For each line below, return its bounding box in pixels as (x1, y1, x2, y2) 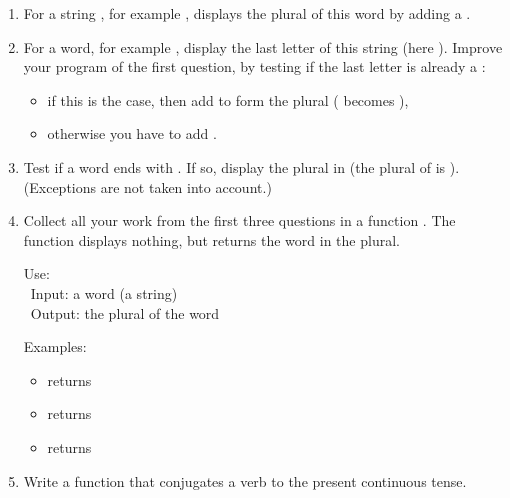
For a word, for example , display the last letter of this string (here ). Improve (23, 36, 503, 57)
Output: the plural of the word (30, 302, 220, 323)
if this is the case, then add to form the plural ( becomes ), (47, 89, 409, 110)
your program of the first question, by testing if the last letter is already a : (23, 56, 486, 77)
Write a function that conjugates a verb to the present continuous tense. (23, 470, 467, 491)
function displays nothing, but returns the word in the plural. (23, 229, 400, 250)
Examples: (23, 336, 87, 357)
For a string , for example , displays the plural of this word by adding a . (23, 3, 471, 23)
